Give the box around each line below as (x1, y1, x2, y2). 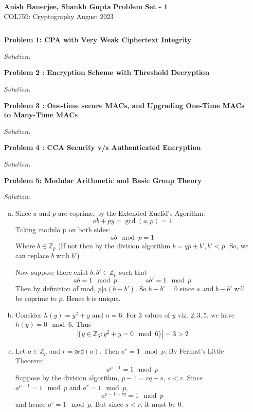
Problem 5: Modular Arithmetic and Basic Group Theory (4, 175, 202, 185)
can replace (15, 250, 49, 261)
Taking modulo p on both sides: (15, 225, 110, 235)
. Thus (72, 319, 91, 329)
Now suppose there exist (15, 266, 88, 277)
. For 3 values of (122, 309, 170, 319)
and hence (15, 399, 46, 409)
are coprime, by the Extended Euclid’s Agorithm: (58, 207, 205, 218)
